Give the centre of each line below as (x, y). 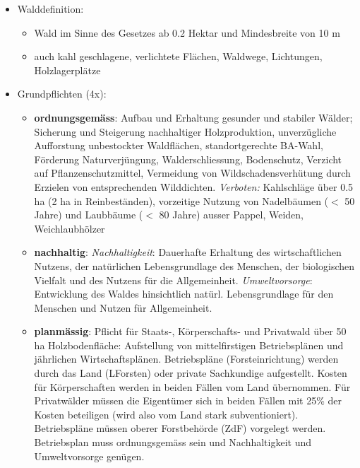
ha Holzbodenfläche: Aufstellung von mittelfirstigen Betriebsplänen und (189, 345)
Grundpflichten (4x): (62, 94)
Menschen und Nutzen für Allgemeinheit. (123, 307)
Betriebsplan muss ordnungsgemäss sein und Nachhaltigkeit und (173, 442)
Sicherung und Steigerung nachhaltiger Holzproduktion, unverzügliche (185, 131)
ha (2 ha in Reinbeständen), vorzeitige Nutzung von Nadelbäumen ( (181, 200)
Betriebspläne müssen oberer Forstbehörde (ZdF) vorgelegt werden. (180, 428)
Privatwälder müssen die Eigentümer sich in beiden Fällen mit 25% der (188, 400)
